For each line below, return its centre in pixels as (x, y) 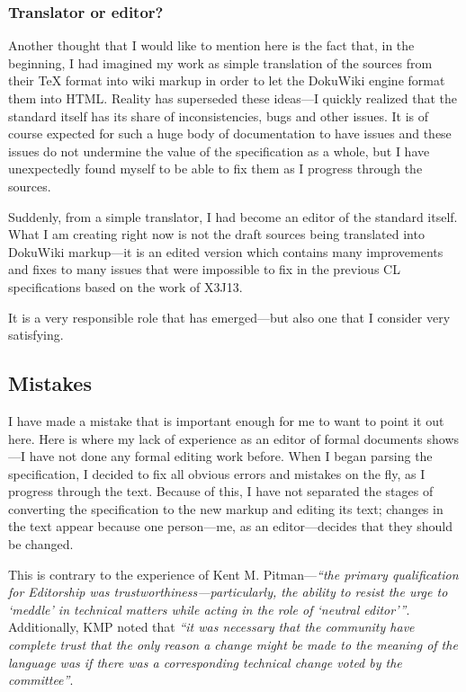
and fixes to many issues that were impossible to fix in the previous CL (204, 269)
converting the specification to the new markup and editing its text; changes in (226, 508)
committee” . (41, 680)
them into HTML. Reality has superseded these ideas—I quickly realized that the (233, 98)
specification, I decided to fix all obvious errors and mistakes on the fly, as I (217, 473)
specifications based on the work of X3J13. (125, 286)
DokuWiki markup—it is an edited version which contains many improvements (226, 251)
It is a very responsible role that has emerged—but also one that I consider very (229, 317)
